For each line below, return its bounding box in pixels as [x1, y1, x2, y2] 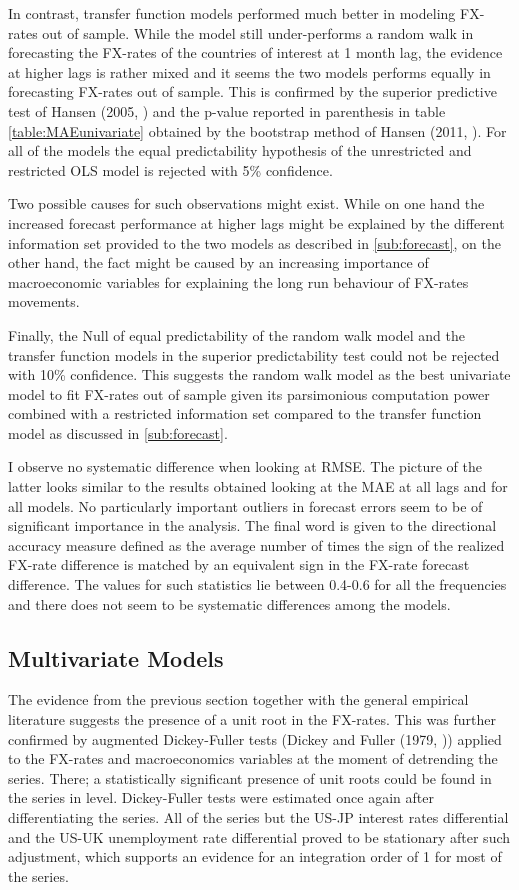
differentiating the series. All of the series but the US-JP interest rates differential [8, 806, 509, 827]
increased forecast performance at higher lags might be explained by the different [8, 212, 505, 233]
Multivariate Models [8, 642, 224, 673]
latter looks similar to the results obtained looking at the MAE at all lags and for [8, 476, 508, 497]
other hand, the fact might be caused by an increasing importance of [8, 252, 429, 273]
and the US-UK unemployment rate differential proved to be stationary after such [8, 826, 511, 847]
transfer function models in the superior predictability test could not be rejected [8, 344, 500, 365]
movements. [8, 291, 80, 312]
